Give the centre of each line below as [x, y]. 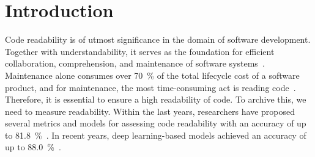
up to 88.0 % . [33, 147]
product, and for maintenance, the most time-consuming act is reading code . [150, 87]
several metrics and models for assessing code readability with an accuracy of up [156, 123]
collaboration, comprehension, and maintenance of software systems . [135, 63]
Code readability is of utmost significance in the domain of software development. [158, 39]
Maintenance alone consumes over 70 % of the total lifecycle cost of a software [152, 75]
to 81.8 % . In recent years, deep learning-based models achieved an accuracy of [156, 135]
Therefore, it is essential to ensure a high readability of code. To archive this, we [156, 99]
